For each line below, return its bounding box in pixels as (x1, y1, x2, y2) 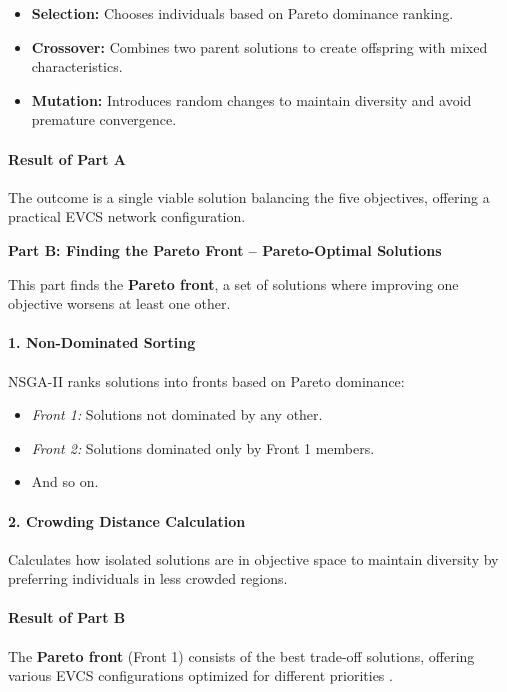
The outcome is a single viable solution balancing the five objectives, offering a (8, 186, 490, 207)
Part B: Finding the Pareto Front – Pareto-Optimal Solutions (8, 239, 442, 260)
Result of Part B (8, 607, 126, 628)
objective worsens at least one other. (8, 293, 231, 314)
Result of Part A (8, 148, 126, 169)
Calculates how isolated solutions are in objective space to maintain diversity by (8, 548, 499, 569)
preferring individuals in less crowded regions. (8, 568, 288, 589)
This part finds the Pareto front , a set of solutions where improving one (8, 273, 459, 294)
